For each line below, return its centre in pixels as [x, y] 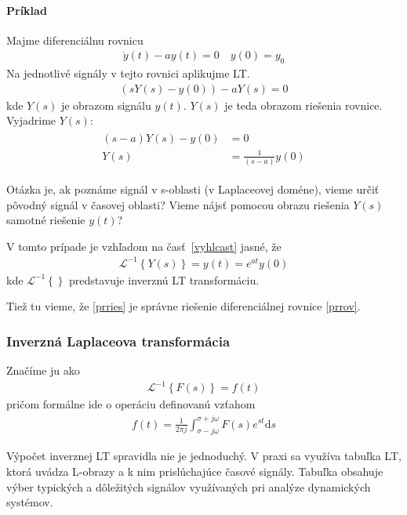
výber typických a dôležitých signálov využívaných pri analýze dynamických [189, 486]
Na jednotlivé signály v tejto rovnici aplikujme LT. [128, 73]
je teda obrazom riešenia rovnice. [303, 105]
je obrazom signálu [106, 105]
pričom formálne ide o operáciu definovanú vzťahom [131, 404]
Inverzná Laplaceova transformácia [118, 341]
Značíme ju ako [43, 370]
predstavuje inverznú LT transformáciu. [164, 279]
